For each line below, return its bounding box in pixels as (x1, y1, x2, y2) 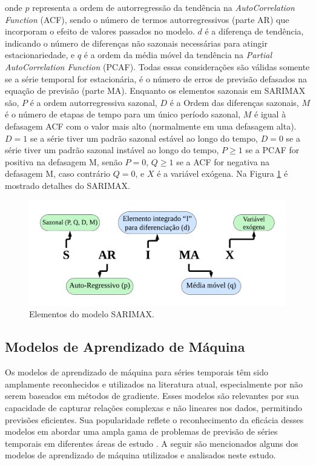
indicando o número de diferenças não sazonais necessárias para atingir (5, 36, 268, 49)
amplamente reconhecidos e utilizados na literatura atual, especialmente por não (5, 377, 303, 390)
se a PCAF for (245, 143, 300, 156)
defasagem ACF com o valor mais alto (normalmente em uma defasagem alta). (5, 119, 297, 132)
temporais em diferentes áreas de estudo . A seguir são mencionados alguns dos (5, 437, 298, 449)
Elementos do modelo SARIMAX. (29, 308, 154, 320)
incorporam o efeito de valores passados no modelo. (5, 25, 195, 38)
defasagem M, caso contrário (5, 167, 111, 180)
